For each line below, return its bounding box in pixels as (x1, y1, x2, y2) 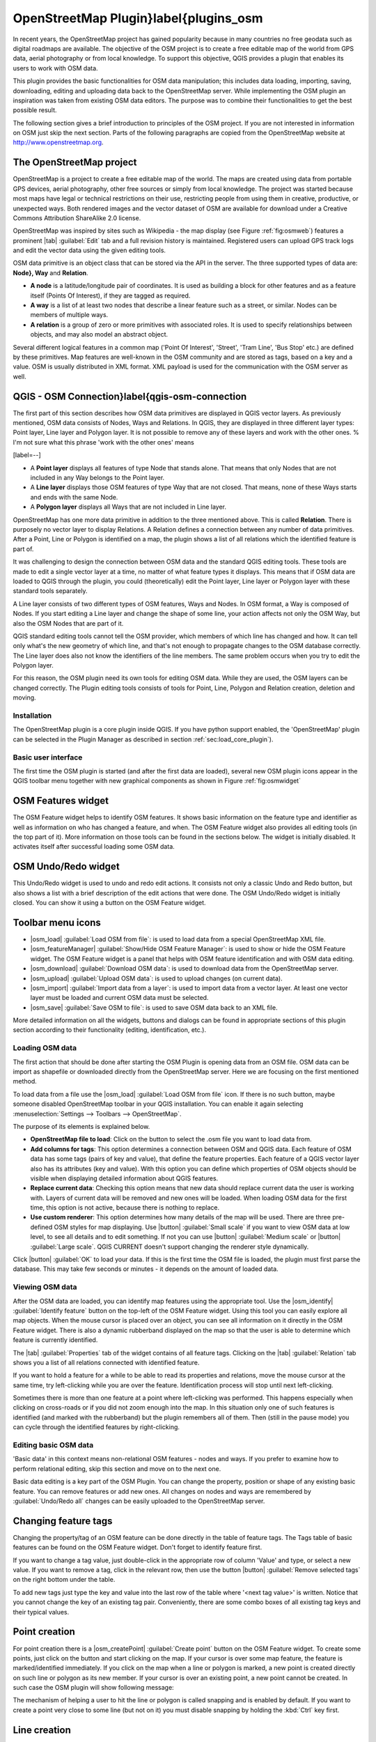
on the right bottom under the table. (13, 1575, 116, 1584)
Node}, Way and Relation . (13, 268, 88, 277)
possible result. (13, 106, 57, 114)
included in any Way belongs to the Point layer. (30, 474, 165, 482)
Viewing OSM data (13, 1282, 77, 1292)
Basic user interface (13, 753, 83, 762)
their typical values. (13, 1608, 70, 1616)
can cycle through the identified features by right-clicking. (13, 1423, 180, 1431)
